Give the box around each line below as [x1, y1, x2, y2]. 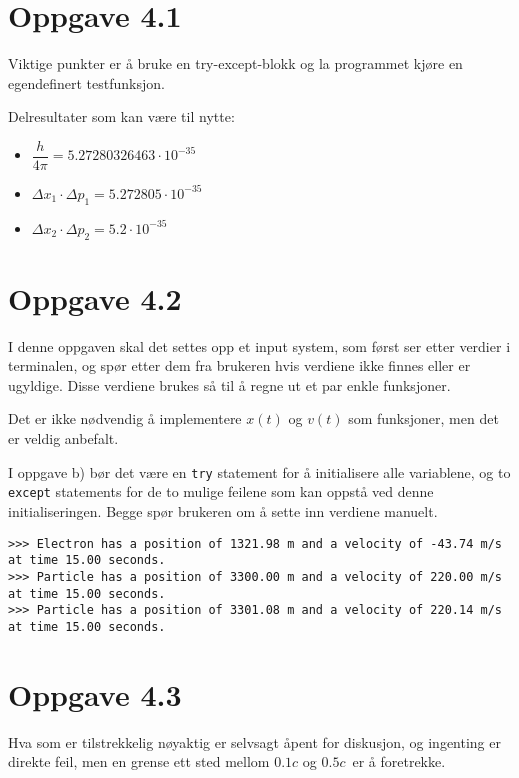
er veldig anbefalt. [8, 428, 119, 449]
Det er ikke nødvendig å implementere [8, 408, 242, 429]
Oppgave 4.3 [8, 673, 182, 714]
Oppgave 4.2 [8, 277, 182, 318]
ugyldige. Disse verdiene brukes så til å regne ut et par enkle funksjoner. [8, 374, 451, 395]
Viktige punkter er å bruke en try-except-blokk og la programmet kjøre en [8, 53, 463, 74]
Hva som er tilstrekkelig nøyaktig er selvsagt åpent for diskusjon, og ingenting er [8, 731, 501, 752]
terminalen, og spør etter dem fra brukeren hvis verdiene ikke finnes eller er [8, 355, 471, 376]
